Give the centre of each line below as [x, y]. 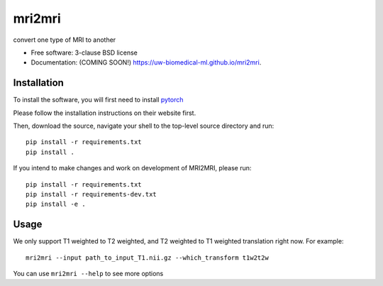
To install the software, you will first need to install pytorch [98, 100]
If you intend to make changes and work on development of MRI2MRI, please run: [132, 168]
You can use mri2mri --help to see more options [88, 274]
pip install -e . [56, 204]
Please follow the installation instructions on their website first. [105, 113]
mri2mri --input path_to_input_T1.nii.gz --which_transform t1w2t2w [147, 258]
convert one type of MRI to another [65, 40]
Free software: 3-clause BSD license [84, 53]
